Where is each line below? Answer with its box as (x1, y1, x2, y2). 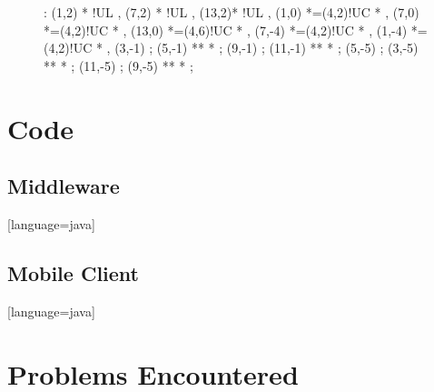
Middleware (7, 172, 120, 200)
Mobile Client (7, 258, 139, 286)
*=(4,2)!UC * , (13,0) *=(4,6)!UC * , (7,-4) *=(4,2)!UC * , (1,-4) (44, 20, 408, 39)
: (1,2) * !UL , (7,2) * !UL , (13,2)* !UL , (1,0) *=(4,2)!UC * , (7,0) (44, 3, 419, 21)
